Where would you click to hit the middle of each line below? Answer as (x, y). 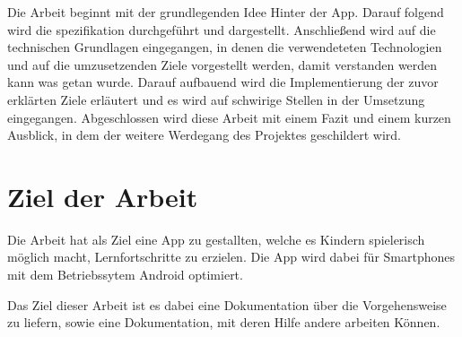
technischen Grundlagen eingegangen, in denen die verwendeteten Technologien (225, 47)
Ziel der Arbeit (103, 196)
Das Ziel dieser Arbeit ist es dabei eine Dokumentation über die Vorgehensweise (227, 304)
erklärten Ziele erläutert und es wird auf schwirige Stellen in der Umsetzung (216, 99)
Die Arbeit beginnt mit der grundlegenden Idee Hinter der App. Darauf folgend (226, 12)
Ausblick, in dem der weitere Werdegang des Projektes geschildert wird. (204, 135)
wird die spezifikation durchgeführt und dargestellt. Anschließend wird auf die (222, 29)
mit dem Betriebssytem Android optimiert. (125, 275)
